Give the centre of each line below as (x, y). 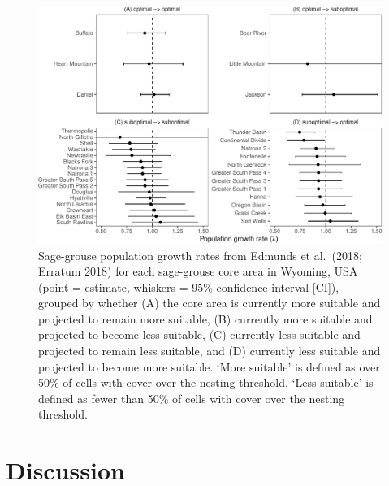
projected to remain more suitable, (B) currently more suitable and (205, 318)
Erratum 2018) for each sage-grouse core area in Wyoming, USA (198, 271)
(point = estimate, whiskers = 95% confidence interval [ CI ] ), (189, 286)
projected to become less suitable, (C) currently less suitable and (199, 334)
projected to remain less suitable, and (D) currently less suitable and (210, 351)
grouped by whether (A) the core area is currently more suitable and (210, 303)
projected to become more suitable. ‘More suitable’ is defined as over (209, 366)
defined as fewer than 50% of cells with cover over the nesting (192, 398)
